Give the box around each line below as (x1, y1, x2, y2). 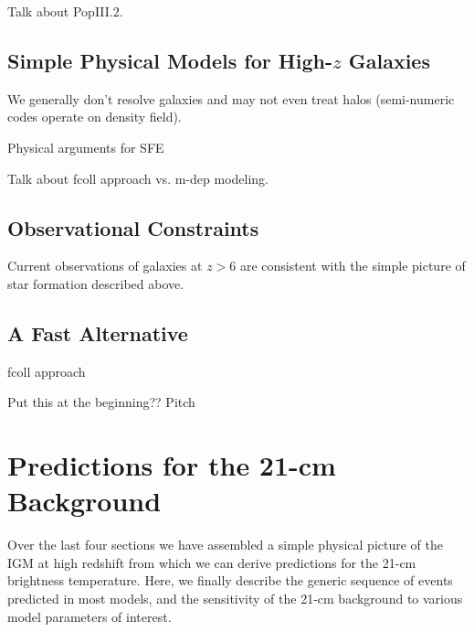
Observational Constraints (7, 213, 259, 241)
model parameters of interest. (7, 606, 172, 626)
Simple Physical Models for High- (7, 46, 332, 74)
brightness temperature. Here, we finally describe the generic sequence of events (7, 571, 453, 590)
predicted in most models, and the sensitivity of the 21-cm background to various (7, 589, 463, 608)
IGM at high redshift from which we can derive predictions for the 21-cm (7, 552, 416, 572)
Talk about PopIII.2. (7, 2, 123, 20)
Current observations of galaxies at (7, 256, 203, 275)
